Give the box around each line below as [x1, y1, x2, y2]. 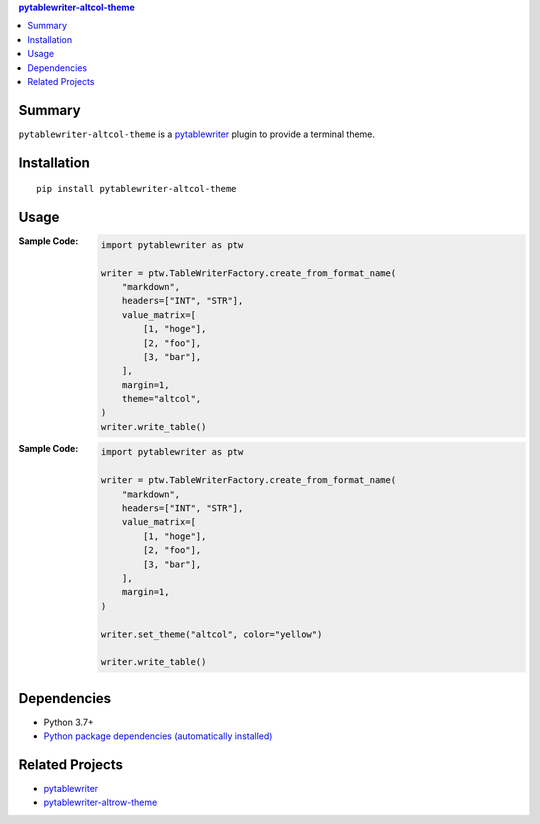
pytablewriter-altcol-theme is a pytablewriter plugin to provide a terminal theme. [18, 128, 375, 140]
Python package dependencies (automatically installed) [43, 730, 273, 742]
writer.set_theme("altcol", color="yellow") [100, 628, 323, 640]
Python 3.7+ [43, 716, 94, 728]
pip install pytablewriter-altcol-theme [36, 183, 237, 195]
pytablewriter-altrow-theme [43, 796, 158, 809]
